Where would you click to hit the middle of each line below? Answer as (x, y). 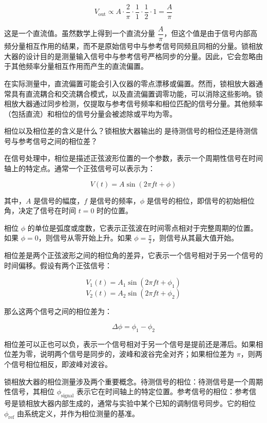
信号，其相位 (33, 391)
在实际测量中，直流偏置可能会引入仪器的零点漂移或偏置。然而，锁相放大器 (130, 83)
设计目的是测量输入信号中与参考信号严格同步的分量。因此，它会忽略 (140, 56)
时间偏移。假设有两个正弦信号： (58, 265)
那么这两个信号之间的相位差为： (58, 311)
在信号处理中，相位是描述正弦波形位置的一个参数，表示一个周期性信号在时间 (133, 158)
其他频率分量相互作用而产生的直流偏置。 (79, 66)
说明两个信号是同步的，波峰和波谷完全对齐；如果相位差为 (137, 354)
